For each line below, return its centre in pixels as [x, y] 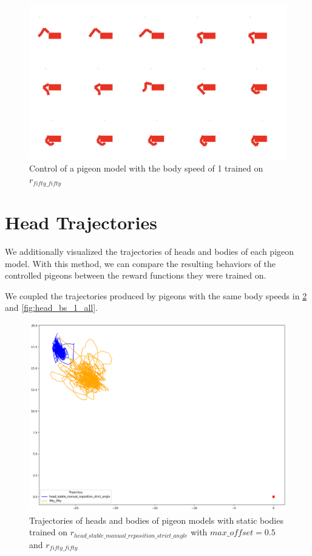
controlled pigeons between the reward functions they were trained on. [136, 275]
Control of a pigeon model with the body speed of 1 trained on [146, 168]
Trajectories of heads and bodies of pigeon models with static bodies [156, 520]
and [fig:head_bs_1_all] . [51, 308]
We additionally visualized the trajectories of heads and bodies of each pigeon [150, 251]
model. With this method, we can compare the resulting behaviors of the [141, 263]
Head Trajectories [81, 222]
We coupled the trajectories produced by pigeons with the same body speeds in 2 [156, 295]
